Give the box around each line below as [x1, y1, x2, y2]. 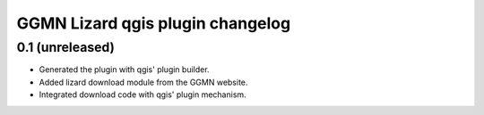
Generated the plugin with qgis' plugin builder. [39, 64, 210, 75]
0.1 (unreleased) [16, 39, 116, 55]
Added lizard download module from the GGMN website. [39, 77, 248, 87]
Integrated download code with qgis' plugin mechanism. [39, 89, 246, 100]
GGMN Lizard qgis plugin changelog [16, 13, 291, 33]
